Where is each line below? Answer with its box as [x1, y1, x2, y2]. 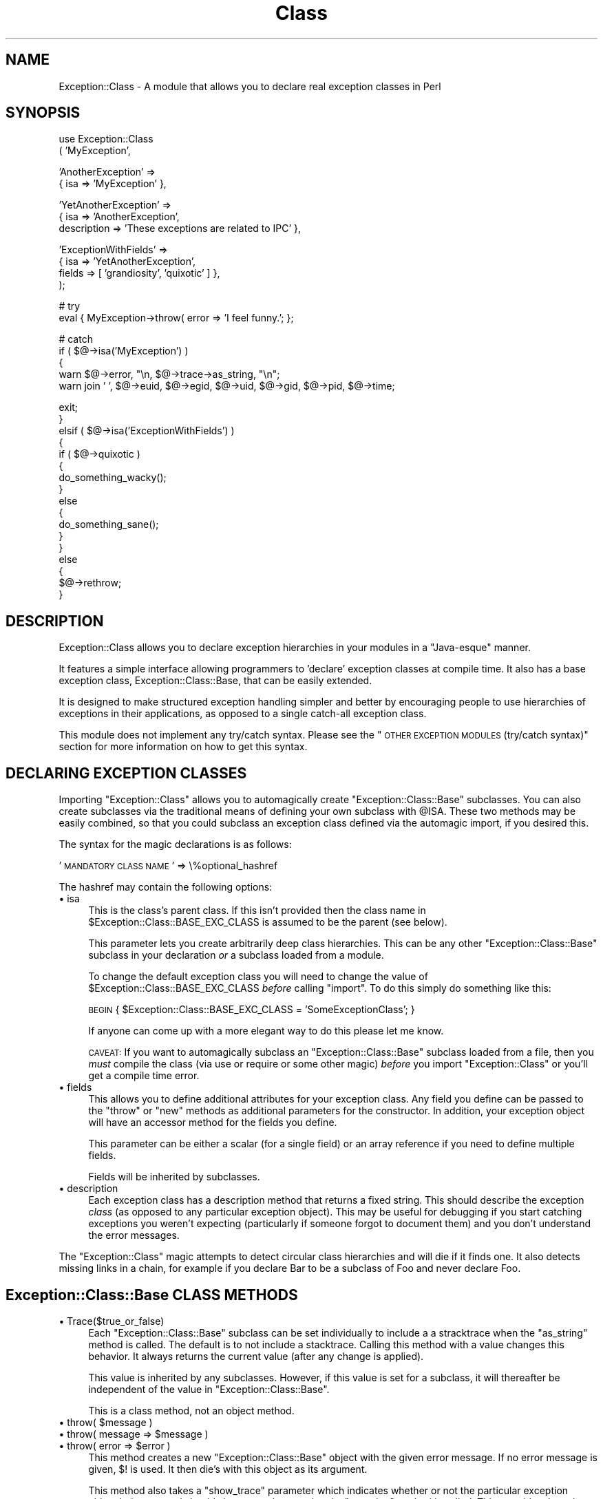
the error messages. [88, 1229, 180, 1242]
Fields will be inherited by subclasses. [88, 1171, 260, 1183]
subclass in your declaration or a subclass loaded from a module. [88, 949, 384, 961]
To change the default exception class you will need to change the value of [88, 970, 428, 983]
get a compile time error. [88, 1070, 200, 1082]
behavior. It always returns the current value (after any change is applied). [88, 1350, 424, 1362]
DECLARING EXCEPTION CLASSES [6, 764, 247, 782]
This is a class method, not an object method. [88, 1404, 295, 1416]
